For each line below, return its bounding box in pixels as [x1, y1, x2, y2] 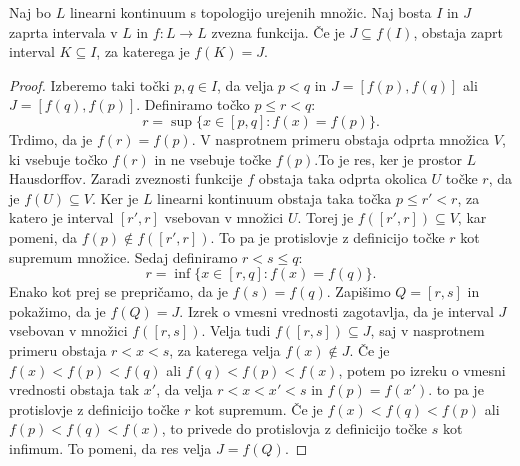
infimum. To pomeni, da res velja [9, 437, 212, 458]
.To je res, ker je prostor [314, 148, 462, 169]
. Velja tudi [201, 320, 271, 341]
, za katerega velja [169, 339, 281, 360]
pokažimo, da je [9, 300, 106, 321]
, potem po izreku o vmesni [338, 359, 506, 380]
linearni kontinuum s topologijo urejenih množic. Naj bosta [69, 2, 432, 22]
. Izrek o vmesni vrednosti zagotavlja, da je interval [179, 300, 494, 321]
